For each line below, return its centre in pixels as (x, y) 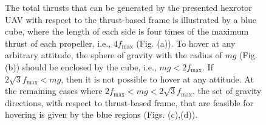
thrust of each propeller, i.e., (58, 43)
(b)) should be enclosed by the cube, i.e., (81, 66)
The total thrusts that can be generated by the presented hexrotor (128, 7)
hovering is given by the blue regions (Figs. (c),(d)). (101, 114)
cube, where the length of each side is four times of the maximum (127, 31)
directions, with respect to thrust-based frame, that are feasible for (129, 102)
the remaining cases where (54, 91)
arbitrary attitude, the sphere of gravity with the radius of (114, 55)
